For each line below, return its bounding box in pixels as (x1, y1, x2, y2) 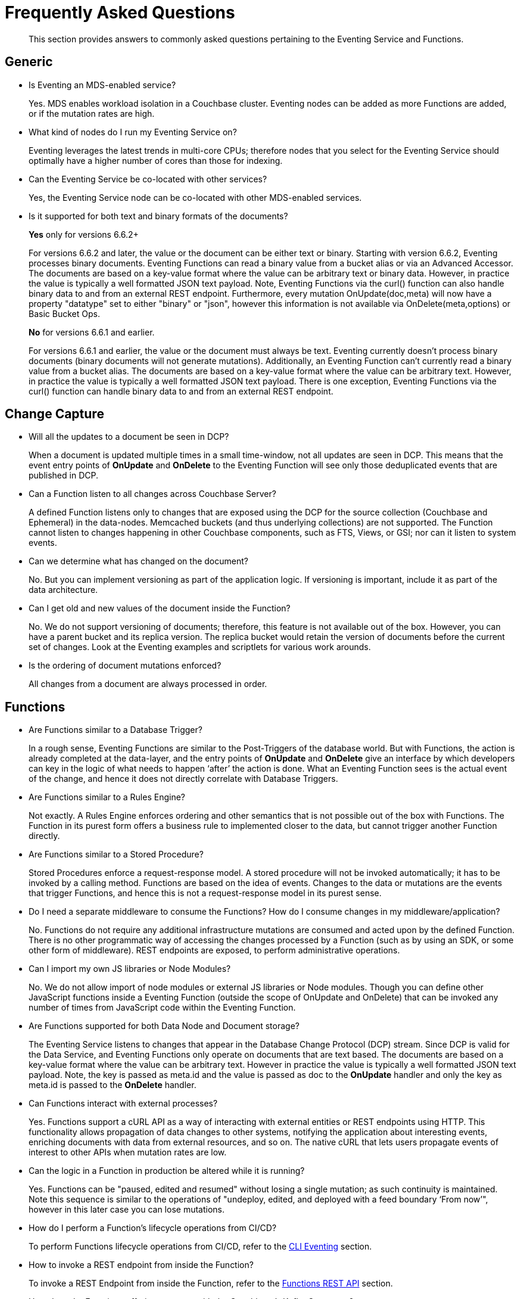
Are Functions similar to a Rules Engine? (29, 792, 185, 803)
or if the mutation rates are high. (29, 108, 155, 119)
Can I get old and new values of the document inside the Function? (29, 603, 291, 614)
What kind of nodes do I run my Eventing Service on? (29, 126, 237, 137)
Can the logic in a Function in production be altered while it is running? (29, 1166, 305, 1176)
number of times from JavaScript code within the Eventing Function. (29, 1002, 296, 1013)
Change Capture (5, 406, 104, 422)
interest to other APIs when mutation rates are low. (29, 1147, 227, 1158)
